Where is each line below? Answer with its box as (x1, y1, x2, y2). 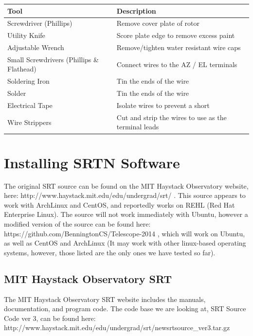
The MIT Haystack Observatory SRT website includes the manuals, (4, 294, 206, 304)
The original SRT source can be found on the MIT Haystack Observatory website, (4, 180, 249, 191)
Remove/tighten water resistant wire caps (116, 42, 241, 53)
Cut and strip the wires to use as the (116, 112, 227, 122)
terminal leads (116, 122, 159, 132)
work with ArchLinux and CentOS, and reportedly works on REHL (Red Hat (4, 199, 235, 210)
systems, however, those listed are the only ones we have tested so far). (4, 247, 216, 257)
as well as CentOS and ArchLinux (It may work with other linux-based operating (4, 238, 246, 248)
